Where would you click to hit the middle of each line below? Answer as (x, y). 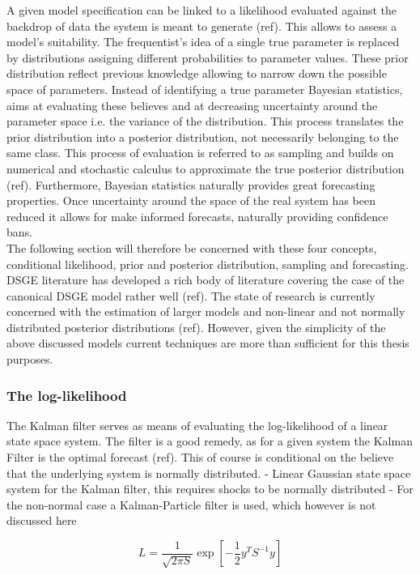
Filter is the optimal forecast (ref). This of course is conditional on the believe (200, 457)
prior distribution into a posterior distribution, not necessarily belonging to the (203, 136)
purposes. (30, 359)
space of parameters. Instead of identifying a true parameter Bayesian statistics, (205, 89)
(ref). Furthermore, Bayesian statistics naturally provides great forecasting (191, 184)
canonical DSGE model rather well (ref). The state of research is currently (191, 295)
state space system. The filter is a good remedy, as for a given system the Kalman (210, 441)
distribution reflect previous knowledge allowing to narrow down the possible (197, 73)
